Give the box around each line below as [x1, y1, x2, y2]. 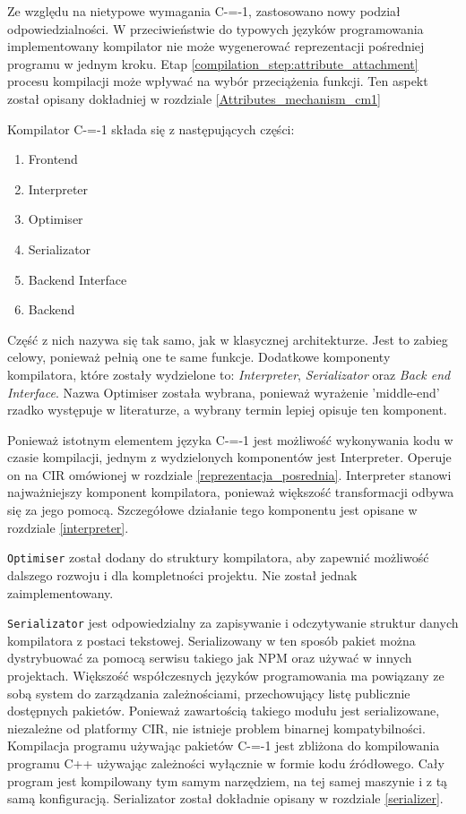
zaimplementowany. [7, 583, 114, 602]
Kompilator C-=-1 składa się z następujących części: [7, 119, 295, 138]
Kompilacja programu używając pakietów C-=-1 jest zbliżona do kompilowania [7, 736, 440, 755]
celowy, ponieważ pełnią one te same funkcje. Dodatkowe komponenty [7, 347, 391, 366]
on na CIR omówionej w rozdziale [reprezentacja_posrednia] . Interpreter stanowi [7, 465, 452, 484]
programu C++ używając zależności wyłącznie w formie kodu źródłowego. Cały [7, 753, 444, 772]
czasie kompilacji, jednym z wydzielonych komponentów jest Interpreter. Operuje [7, 448, 452, 467]
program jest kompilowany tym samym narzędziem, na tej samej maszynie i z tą [7, 771, 448, 790]
